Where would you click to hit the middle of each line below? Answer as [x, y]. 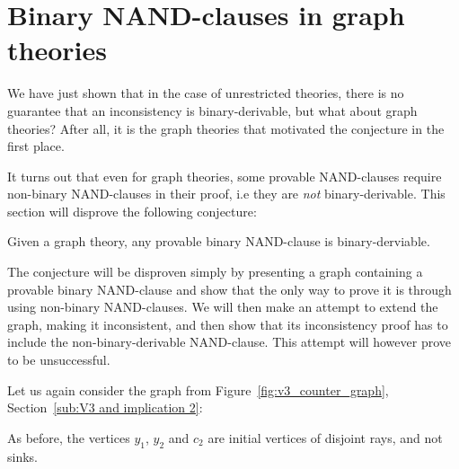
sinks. [22, 456]
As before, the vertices [69, 437]
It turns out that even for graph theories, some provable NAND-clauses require [225, 176]
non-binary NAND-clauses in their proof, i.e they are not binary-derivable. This [226, 194]
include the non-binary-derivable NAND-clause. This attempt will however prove [229, 342]
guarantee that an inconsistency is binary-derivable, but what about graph [212, 110]
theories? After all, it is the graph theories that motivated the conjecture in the [226, 128]
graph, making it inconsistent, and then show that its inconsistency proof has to [228, 324]
